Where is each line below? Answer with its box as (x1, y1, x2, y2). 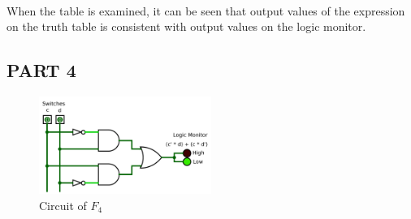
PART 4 (6, 58, 76, 83)
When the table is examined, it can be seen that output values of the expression (6, 2, 405, 19)
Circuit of (39, 196, 87, 213)
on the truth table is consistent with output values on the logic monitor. (6, 18, 366, 35)
